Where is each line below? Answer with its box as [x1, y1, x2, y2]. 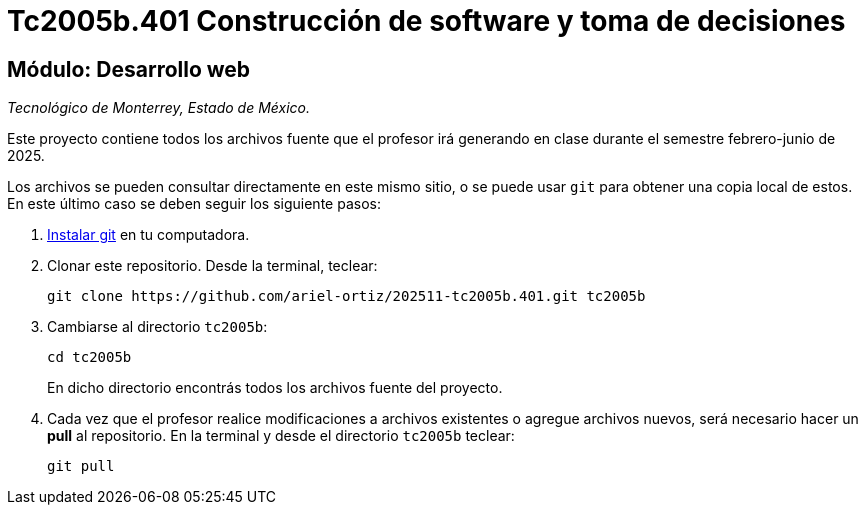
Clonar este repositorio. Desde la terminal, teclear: [47, 257, 378, 275]
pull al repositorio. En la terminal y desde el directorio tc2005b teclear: [47, 427, 515, 445]
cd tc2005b [47, 349, 132, 366]
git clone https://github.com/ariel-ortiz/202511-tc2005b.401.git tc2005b [47, 288, 646, 305]
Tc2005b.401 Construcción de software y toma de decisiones [7, 4, 846, 38]
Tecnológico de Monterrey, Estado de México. [7, 99, 310, 117]
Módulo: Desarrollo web [7, 56, 251, 82]
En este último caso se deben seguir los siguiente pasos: [7, 195, 381, 213]
